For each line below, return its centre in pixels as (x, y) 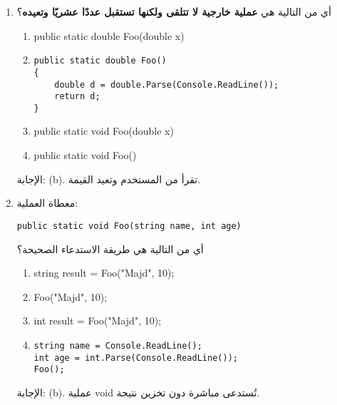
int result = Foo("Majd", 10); (98, 321)
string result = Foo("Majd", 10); (104, 273)
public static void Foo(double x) (104, 131)
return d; (77, 97)
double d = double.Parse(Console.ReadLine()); (167, 84)
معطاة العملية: (47, 203)
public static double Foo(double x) (109, 35)
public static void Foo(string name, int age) (129, 226)
